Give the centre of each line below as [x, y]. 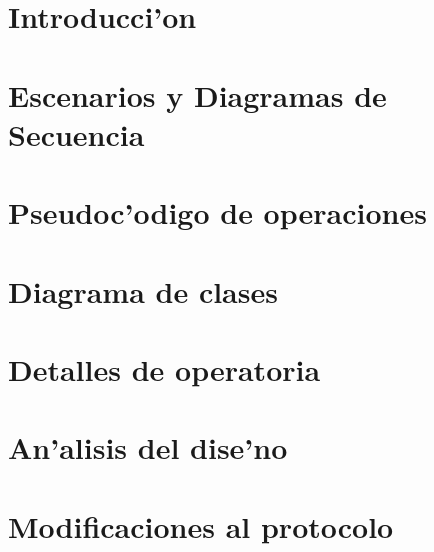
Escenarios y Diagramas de [197, 94]
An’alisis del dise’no [148, 447]
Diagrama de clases [143, 290]
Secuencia [76, 133]
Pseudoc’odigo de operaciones [217, 212]
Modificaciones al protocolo [201, 525]
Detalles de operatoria [164, 368]
